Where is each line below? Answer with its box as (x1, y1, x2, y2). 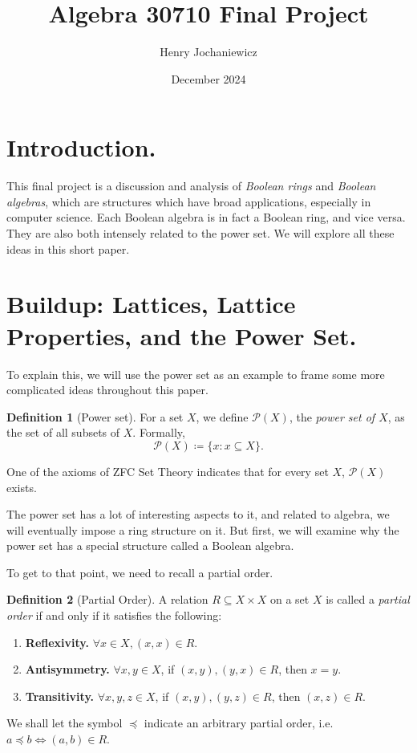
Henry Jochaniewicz (160, 43, 257, 60)
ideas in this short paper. (6, 240, 130, 257)
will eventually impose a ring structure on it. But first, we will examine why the (6, 521, 399, 538)
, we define (196, 408, 249, 425)
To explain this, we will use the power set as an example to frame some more (6, 365, 385, 382)
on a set (269, 591, 310, 608)
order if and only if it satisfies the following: (6, 607, 222, 624)
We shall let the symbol (6, 714, 123, 731)
